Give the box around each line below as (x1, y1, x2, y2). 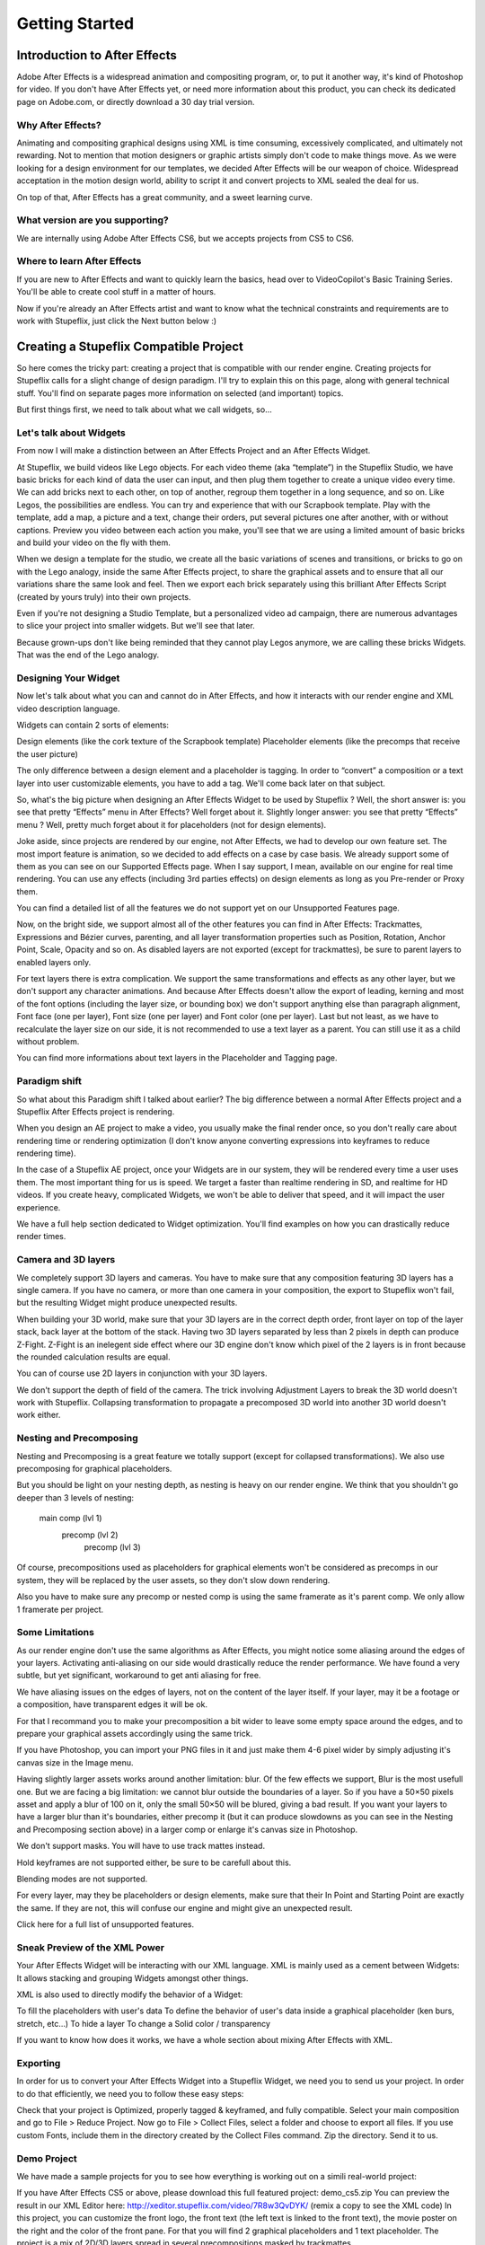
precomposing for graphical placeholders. (16, 1464, 172, 1474)
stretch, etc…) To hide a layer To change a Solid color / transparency (16, 2018, 271, 2029)
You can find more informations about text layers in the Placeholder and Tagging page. (16, 1052, 338, 1063)
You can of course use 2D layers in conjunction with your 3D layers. (16, 1368, 269, 1378)
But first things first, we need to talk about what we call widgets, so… (16, 404, 273, 415)
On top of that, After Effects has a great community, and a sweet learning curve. (16, 191, 313, 202)
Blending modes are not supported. (16, 1873, 148, 1884)
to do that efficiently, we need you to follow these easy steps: (16, 2088, 244, 2099)
